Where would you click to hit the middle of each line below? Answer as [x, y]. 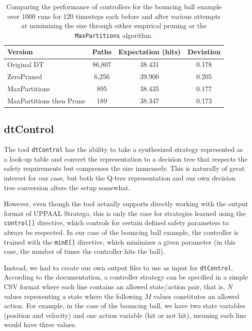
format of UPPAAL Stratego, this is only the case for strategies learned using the [125, 213]
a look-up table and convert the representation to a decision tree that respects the [126, 158]
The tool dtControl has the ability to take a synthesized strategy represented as [124, 149]
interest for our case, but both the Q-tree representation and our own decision [120, 177]
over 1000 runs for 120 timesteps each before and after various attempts [114, 16]
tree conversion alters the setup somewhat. [67, 187]
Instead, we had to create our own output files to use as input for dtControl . [119, 267]
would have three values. [40, 324]
